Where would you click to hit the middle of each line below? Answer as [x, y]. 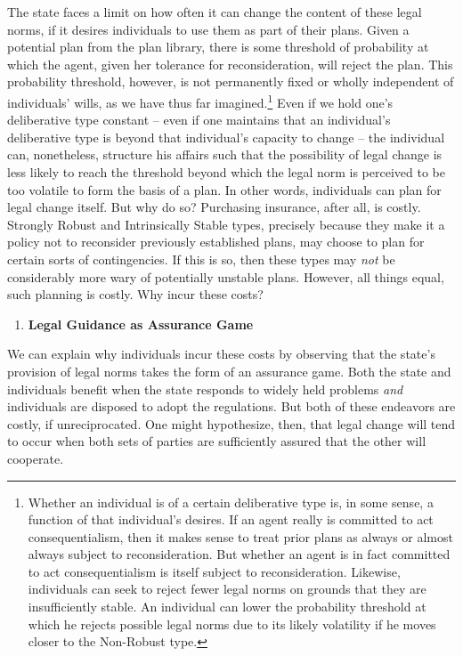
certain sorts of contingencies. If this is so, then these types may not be [201, 259]
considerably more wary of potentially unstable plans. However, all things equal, [226, 276]
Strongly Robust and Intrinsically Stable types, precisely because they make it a [226, 224]
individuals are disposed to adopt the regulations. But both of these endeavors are [231, 406]
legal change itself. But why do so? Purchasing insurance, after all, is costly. [214, 207]
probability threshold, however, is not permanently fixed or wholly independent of [231, 81]
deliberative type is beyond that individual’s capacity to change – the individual [226, 137]
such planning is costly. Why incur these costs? [135, 294]
